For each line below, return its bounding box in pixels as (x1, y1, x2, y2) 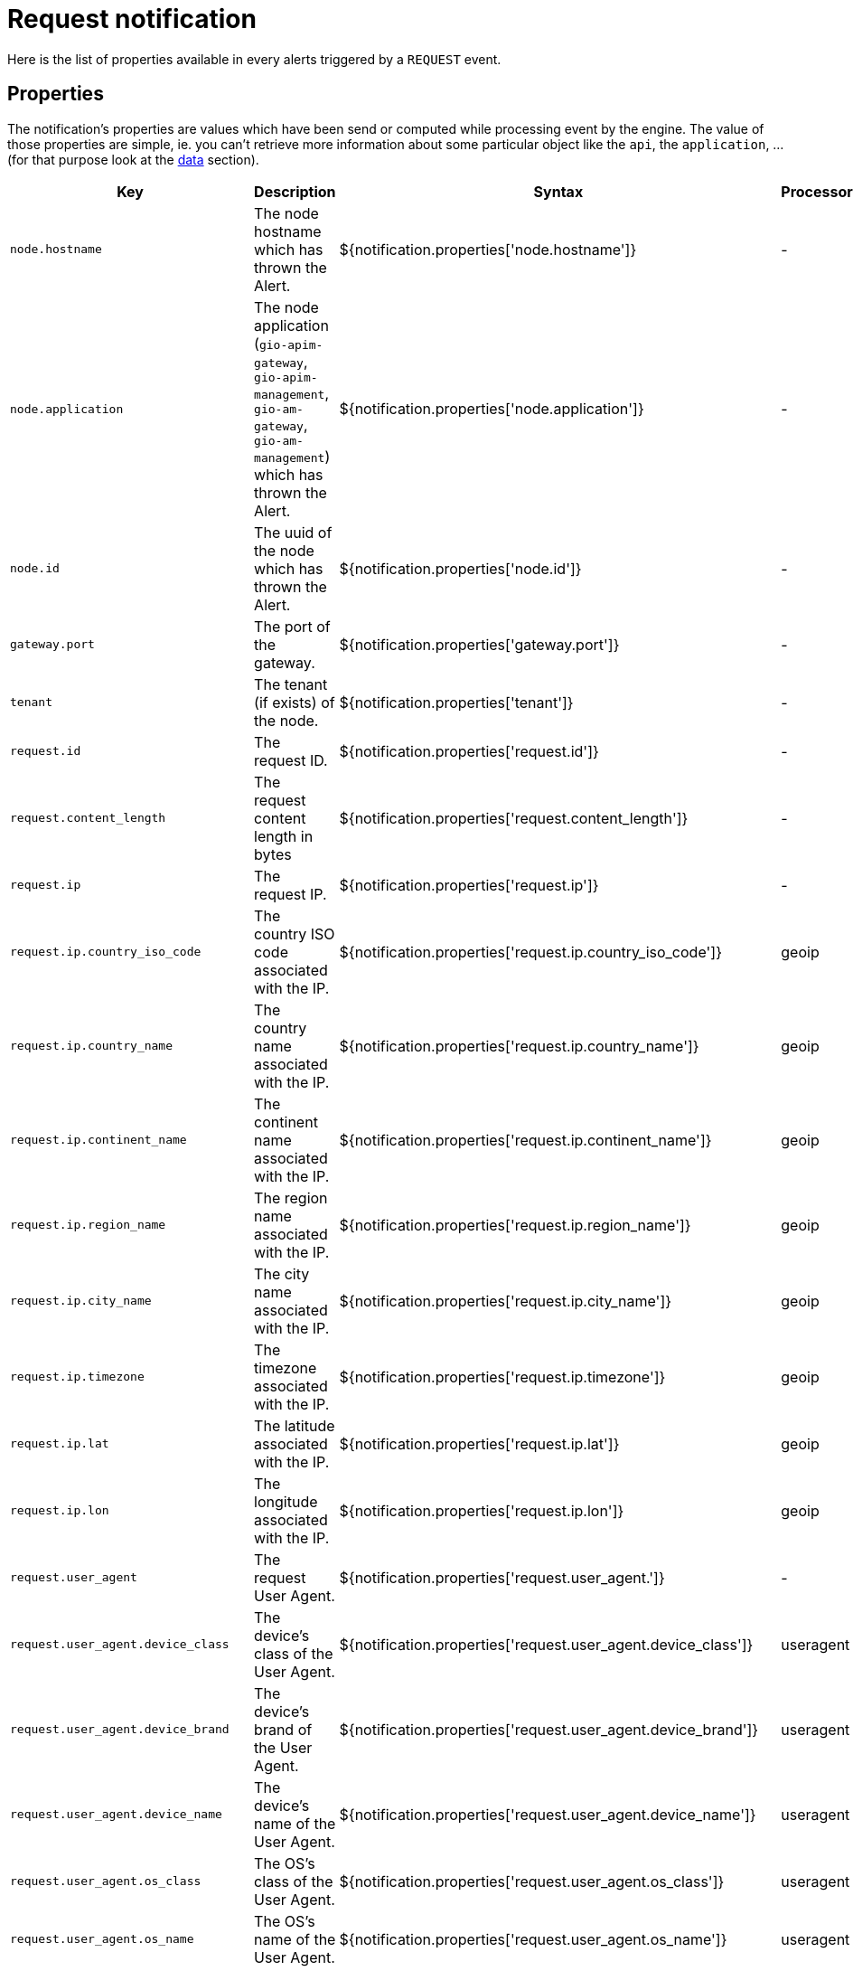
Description (254, 182, 336, 201)
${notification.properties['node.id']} (339, 559, 582, 578)
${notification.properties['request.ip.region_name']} (339, 1215, 691, 1234)
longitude (254, 1492, 318, 1511)
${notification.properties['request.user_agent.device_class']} (339, 1635, 754, 1654)
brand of (254, 1720, 313, 1739)
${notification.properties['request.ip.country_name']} (339, 1036, 699, 1055)
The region (254, 1188, 328, 1207)
